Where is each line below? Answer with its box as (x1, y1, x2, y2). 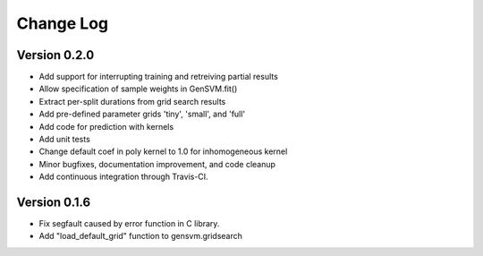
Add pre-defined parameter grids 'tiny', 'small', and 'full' (38, 108, 246, 120)
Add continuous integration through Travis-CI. (38, 171, 209, 183)
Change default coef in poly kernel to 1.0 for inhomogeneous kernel (38, 146, 288, 157)
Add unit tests (38, 134, 91, 145)
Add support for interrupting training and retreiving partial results (38, 72, 279, 82)
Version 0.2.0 (16, 47, 95, 63)
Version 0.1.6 (16, 195, 91, 209)
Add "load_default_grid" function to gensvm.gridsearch (38, 231, 243, 242)
